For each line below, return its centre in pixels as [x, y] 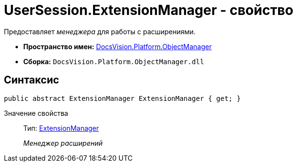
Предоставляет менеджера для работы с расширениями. [100, 31]
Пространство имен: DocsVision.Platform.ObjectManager [117, 46]
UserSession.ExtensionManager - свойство [149, 10]
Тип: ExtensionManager [61, 128]
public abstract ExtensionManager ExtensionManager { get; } [122, 98]
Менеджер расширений [63, 143]
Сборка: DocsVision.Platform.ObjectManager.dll [114, 61]
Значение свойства [36, 113]
